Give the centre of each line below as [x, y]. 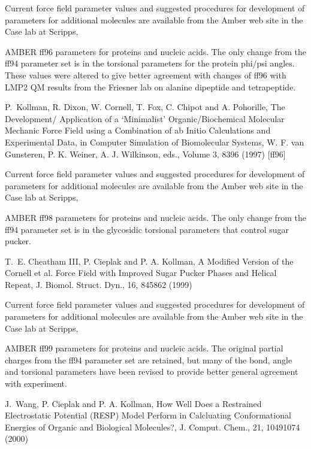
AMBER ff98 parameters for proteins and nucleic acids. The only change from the [156, 217]
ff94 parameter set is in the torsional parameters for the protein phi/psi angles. [150, 63]
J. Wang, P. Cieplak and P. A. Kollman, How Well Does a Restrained [133, 403]
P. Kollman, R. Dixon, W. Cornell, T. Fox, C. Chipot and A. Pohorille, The [145, 107]
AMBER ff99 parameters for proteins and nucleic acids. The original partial [144, 348]
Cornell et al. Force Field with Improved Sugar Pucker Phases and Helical [141, 273]
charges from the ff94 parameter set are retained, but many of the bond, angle [149, 359]
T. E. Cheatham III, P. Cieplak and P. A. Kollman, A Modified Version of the [149, 261]
